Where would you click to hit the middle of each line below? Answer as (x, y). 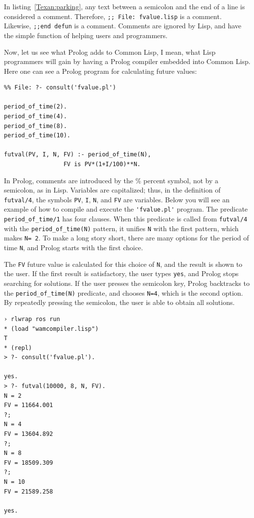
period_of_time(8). (35, 126)
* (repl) (18, 348)
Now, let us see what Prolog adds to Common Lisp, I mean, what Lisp (110, 52)
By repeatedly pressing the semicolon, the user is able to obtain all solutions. (119, 302)
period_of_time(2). (35, 107)
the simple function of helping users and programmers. (86, 35)
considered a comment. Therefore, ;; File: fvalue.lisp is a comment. (113, 16)
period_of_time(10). (37, 136)
